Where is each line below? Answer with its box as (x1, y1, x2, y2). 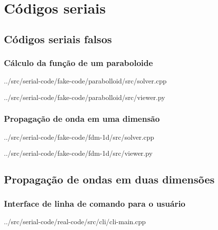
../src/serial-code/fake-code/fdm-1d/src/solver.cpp (4, 131, 154, 142)
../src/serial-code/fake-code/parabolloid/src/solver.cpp (4, 76, 167, 86)
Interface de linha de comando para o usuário (4, 197, 185, 209)
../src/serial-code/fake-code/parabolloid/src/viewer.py (4, 92, 165, 102)
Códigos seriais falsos (4, 31, 112, 46)
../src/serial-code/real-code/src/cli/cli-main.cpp (4, 216, 146, 226)
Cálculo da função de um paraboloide (4, 57, 153, 69)
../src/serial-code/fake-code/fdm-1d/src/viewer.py (4, 148, 153, 158)
